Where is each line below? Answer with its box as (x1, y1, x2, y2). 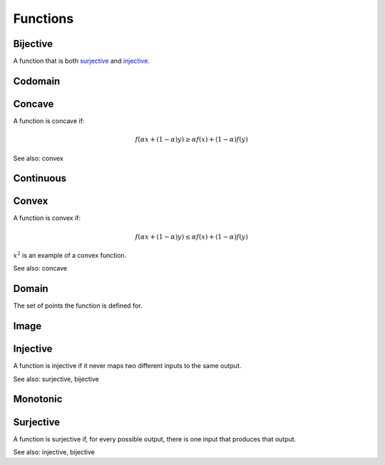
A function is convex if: (13, 214, 81, 222)
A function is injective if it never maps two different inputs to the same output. (13, 362, 242, 370)
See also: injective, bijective (13, 447, 96, 456)
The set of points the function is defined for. (13, 301, 143, 310)
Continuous (13, 172, 67, 184)
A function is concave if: (13, 116, 85, 125)
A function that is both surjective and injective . (13, 57, 150, 66)
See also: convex (13, 154, 63, 162)
